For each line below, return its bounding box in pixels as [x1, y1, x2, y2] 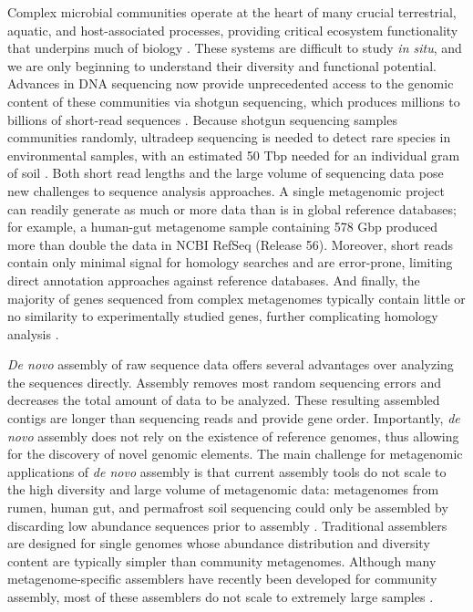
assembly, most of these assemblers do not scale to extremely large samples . [7, 587, 434, 606]
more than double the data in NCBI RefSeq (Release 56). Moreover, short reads [7, 234, 454, 254]
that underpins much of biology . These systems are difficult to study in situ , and [7, 38, 462, 57]
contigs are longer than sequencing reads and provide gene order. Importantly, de [7, 409, 460, 428]
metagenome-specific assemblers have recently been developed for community [7, 569, 437, 588]
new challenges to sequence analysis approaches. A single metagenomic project [7, 181, 445, 200]
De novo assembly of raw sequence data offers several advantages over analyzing [7, 355, 454, 374]
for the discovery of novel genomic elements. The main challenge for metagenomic [7, 444, 463, 463]
